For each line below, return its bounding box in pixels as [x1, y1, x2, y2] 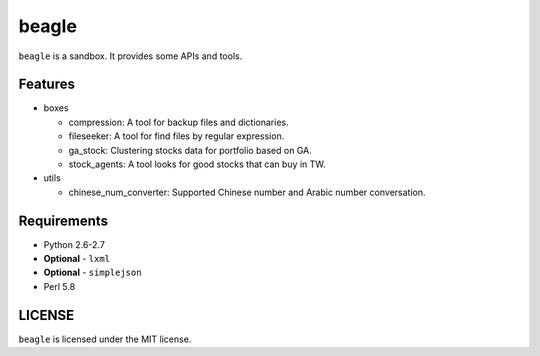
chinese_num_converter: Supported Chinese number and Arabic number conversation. [68, 186, 426, 198]
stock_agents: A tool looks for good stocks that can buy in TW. [68, 158, 327, 170]
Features [18, 76, 75, 93]
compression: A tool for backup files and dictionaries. [68, 116, 289, 128]
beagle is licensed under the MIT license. [18, 333, 192, 345]
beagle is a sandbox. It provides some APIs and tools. [18, 50, 243, 62]
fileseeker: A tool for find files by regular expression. [68, 130, 285, 142]
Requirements [18, 212, 109, 229]
